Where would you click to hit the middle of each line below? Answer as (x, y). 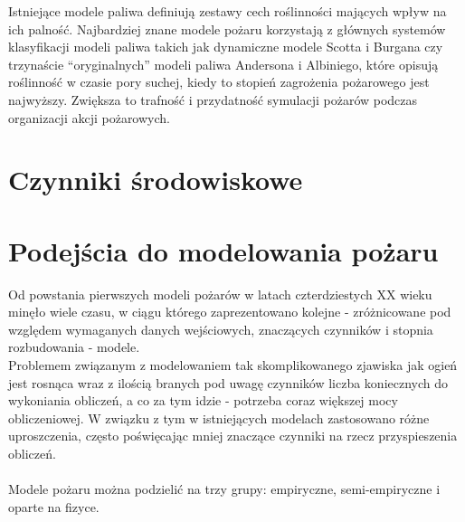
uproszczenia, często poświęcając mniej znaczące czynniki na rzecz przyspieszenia (233, 436)
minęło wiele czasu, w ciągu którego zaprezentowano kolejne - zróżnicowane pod (230, 312)
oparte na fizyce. (54, 506)
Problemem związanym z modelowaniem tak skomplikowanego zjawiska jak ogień (233, 365)
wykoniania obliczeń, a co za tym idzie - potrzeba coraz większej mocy (203, 400)
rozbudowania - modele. (74, 347)
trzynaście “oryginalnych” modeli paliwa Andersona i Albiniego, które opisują (223, 64)
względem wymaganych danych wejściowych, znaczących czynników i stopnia (221, 329)
